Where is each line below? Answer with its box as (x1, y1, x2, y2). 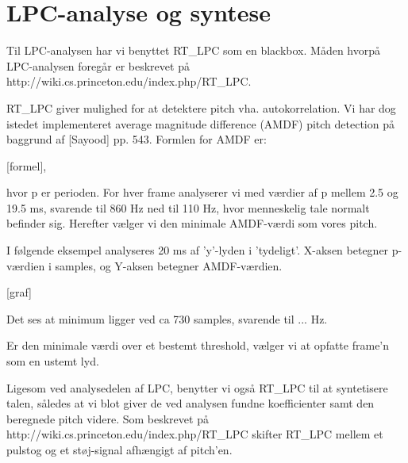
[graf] (6, 284, 32, 300)
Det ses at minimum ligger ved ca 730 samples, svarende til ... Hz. (6, 310, 328, 327)
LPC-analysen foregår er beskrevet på (6, 57, 190, 74)
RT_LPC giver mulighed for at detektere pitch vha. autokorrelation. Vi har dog (6, 99, 396, 116)
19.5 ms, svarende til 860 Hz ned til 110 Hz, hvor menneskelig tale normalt (6, 199, 370, 216)
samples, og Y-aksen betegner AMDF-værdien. (55, 257, 283, 274)
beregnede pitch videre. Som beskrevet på (6, 410, 209, 427)
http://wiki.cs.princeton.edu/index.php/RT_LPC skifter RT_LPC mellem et (6, 426, 383, 442)
